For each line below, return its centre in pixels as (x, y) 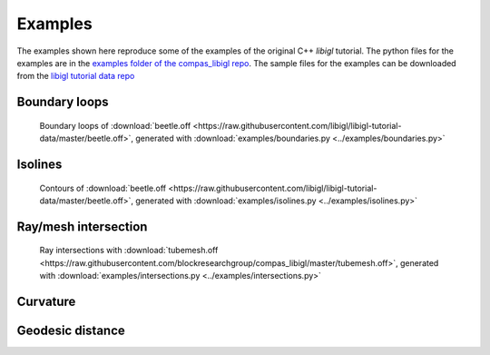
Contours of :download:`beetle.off (103, 188)
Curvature (46, 301)
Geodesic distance (71, 330)
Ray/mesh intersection (82, 227)
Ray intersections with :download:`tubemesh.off (129, 251)
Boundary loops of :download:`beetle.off (115, 125)
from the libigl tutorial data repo (76, 76)
